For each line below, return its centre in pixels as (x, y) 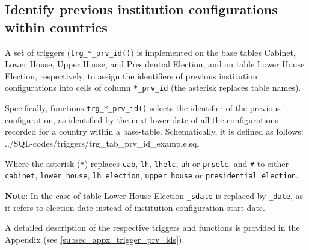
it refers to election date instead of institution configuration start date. (135, 207)
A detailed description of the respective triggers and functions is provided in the (152, 227)
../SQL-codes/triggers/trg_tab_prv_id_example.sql (102, 143)
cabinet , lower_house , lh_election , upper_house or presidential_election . (152, 175)
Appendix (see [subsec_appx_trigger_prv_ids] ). (95, 239)
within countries (56, 27)
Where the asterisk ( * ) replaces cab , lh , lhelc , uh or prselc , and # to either (147, 163)
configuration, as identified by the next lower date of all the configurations (142, 119)
